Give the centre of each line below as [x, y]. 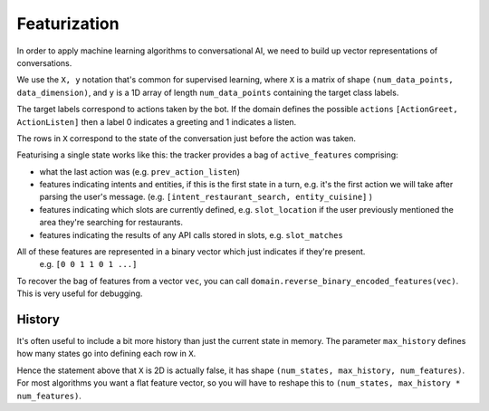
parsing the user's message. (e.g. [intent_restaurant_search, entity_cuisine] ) [206, 197]
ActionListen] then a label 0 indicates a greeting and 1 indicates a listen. [157, 121]
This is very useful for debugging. [80, 293]
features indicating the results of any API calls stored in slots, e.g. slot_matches [191, 234]
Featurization [68, 24]
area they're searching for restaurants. [111, 223]
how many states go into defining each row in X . [106, 354]
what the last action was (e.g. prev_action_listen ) [139, 171]
